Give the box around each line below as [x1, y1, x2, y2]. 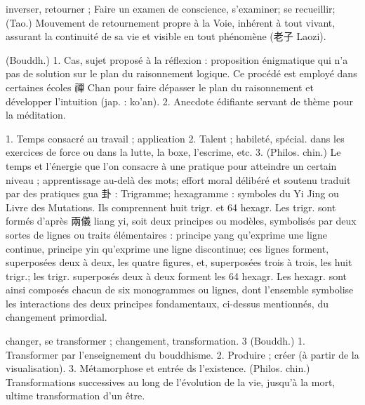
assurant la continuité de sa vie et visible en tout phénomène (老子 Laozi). [6, 29, 326, 44]
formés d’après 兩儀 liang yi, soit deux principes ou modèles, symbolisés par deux [6, 213, 357, 228]
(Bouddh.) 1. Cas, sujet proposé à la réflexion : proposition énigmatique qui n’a [6, 52, 348, 67]
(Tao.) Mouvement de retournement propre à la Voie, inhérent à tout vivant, [6, 15, 336, 29]
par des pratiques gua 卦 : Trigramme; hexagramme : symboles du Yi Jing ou [6, 186, 339, 201]
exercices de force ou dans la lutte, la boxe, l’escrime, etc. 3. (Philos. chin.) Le [6, 145, 341, 159]
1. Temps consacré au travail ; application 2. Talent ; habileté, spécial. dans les [6, 131, 345, 145]
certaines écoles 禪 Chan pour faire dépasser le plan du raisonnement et [6, 79, 314, 94]
